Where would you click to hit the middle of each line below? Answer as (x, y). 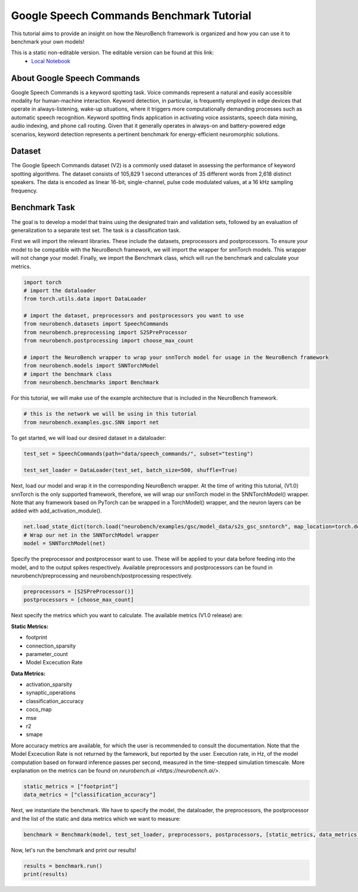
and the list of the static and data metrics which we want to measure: (96, 819)
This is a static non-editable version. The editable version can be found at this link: (112, 53)
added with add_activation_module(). (57, 511)
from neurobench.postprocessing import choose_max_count (109, 341)
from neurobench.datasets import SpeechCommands (96, 324)
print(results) (46, 874)
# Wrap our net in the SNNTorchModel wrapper (91, 535)
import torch (43, 282)
